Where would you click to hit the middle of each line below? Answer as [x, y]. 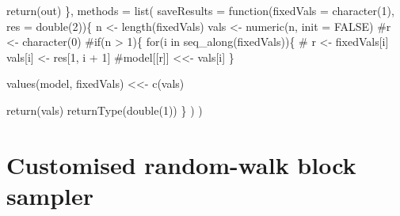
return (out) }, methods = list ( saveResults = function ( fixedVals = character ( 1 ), [200, 10]
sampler [50, 195]
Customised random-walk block [181, 164]
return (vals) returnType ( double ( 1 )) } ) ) [105, 110]
